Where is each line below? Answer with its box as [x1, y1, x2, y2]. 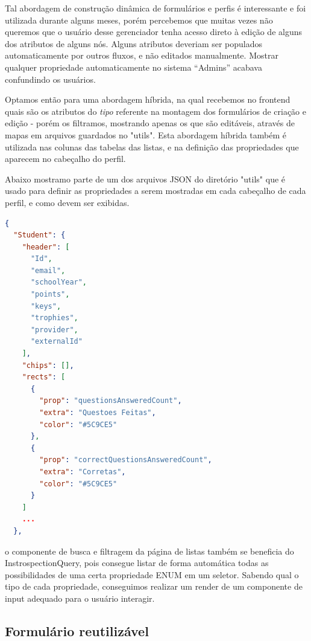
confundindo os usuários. [5, 72, 96, 85]
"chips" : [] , [22, 361, 74, 370]
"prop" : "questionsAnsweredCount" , [39, 396, 182, 405]
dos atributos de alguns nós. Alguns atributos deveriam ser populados [5, 37, 263, 50]
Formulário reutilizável [5, 621, 149, 640]
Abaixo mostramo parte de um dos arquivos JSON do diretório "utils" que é [5, 172, 286, 185]
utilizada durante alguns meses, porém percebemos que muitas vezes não [5, 13, 273, 26]
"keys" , [30, 301, 61, 311]
